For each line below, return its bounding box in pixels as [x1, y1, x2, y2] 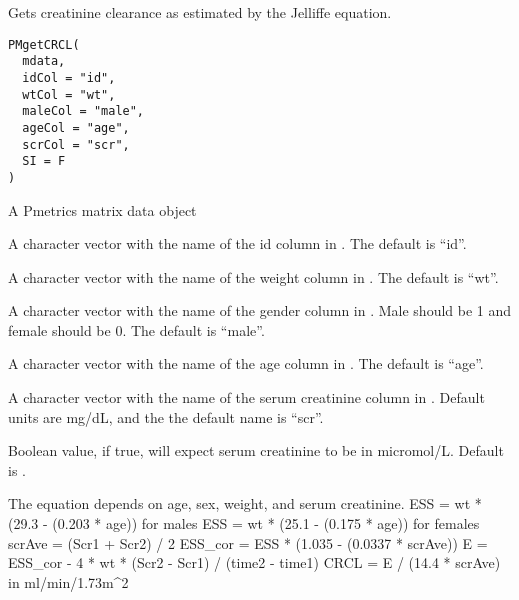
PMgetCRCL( [8, 37, 80, 52]
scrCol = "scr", [22, 137, 130, 152]
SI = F [22, 154, 66, 169]
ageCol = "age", [22, 120, 130, 135]
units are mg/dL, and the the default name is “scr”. [8, 406, 324, 427]
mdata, [22, 54, 66, 69]
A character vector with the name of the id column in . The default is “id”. [8, 233, 467, 254]
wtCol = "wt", [22, 87, 116, 102]
